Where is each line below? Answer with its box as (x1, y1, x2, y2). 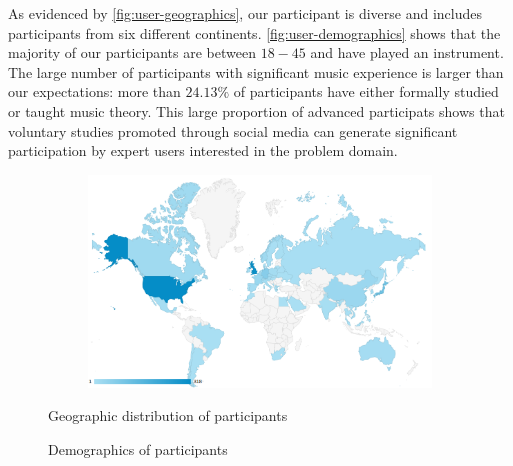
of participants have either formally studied (233, 81, 499, 102)
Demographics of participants (48, 438, 228, 459)
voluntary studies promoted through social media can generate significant (8, 120, 458, 141)
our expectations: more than (8, 81, 181, 102)
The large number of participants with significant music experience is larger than (8, 61, 504, 82)
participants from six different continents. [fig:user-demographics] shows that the (8, 22, 501, 43)
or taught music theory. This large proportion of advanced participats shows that (8, 100, 505, 121)
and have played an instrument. (310, 42, 504, 63)
